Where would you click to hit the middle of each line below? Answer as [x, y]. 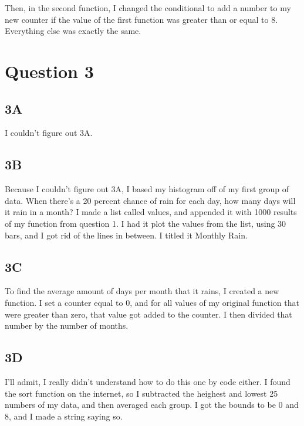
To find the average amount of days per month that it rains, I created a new [142, 291]
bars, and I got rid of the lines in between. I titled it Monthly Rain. [126, 235]
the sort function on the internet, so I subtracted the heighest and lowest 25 [141, 393]
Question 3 [49, 71]
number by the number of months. [67, 326]
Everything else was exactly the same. [73, 31]
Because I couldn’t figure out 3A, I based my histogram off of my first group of [147, 189]
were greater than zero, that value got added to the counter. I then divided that [148, 314]
